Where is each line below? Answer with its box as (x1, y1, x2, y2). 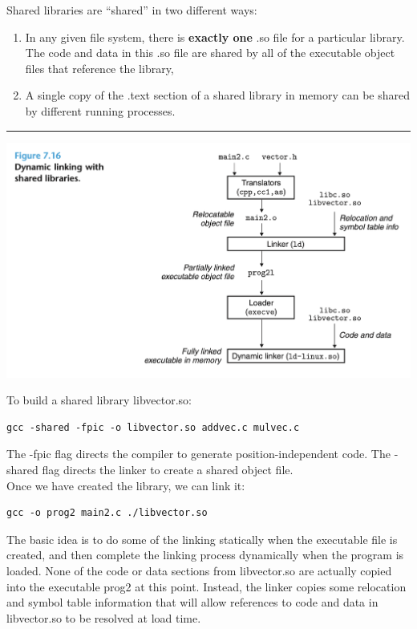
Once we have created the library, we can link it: (6, 477, 245, 493)
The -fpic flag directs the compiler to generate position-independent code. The (6, 445, 391, 462)
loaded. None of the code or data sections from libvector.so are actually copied (6, 562, 392, 579)
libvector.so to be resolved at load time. (6, 609, 201, 626)
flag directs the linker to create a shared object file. (42, 461, 294, 478)
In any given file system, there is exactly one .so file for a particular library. (25, 28, 405, 45)
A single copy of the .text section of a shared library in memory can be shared (25, 87, 411, 103)
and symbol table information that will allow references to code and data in (6, 594, 379, 611)
